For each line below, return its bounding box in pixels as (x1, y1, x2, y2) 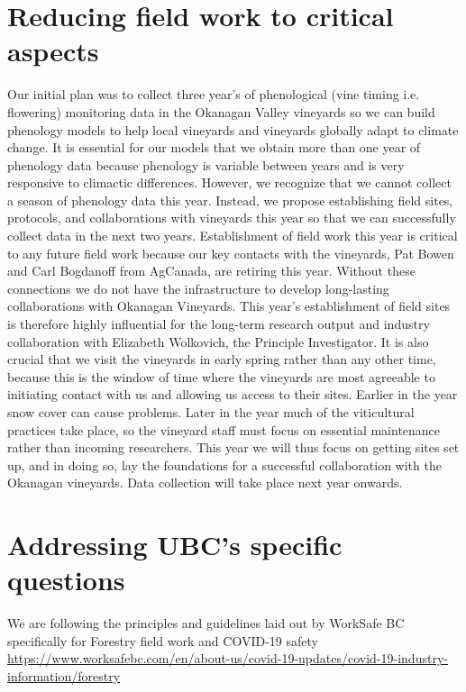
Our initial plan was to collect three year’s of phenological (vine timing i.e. (7, 85, 420, 104)
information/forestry (7, 667, 121, 686)
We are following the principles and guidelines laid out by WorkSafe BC (7, 614, 405, 633)
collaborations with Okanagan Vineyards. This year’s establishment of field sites (7, 296, 451, 315)
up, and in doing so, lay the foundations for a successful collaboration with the (7, 455, 442, 474)
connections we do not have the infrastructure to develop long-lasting (7, 278, 389, 297)
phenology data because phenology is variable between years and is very (7, 155, 405, 174)
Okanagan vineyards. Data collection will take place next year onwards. (7, 473, 403, 492)
